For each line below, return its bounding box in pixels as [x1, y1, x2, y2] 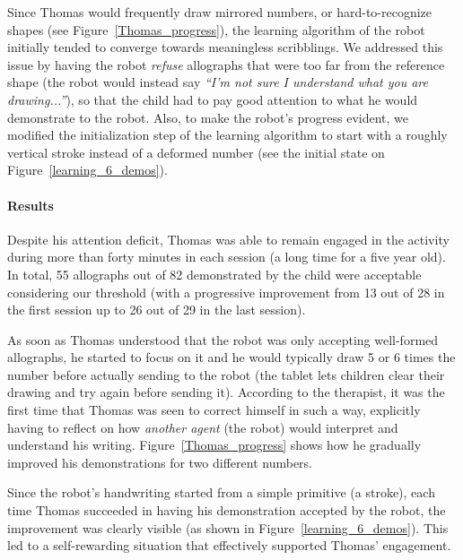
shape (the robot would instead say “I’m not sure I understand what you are [7, 73, 429, 91]
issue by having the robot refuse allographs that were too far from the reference [7, 55, 445, 73]
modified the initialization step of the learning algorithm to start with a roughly [7, 125, 448, 144]
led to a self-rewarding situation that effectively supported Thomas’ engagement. [7, 536, 451, 555]
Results [7, 195, 54, 214]
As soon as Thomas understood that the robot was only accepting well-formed [7, 330, 439, 349]
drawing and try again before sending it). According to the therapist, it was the [7, 383, 445, 401]
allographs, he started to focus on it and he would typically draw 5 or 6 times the [7, 348, 456, 366]
